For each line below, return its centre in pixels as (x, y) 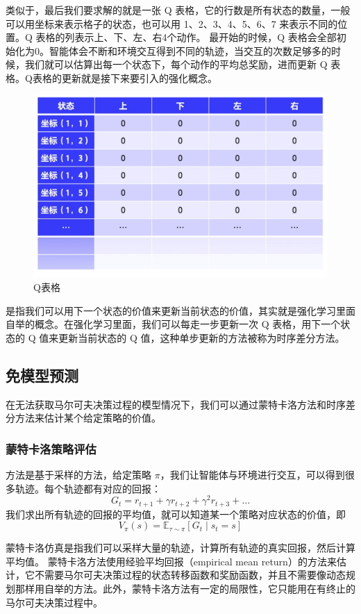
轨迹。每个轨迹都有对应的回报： (88, 488)
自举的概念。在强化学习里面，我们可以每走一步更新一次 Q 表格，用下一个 (173, 324)
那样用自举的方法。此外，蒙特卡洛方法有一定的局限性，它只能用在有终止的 (185, 588)
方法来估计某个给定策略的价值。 (88, 418)
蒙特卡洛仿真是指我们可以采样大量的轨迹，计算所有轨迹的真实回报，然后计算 (180, 548)
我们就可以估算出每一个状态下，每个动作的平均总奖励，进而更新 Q (176, 64)
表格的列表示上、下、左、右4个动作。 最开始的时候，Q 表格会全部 (186, 37)
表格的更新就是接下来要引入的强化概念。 (125, 77)
